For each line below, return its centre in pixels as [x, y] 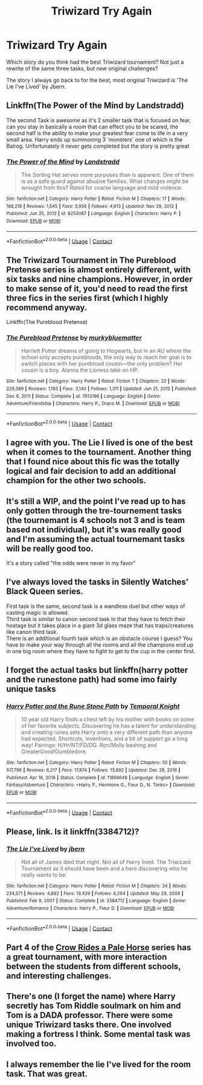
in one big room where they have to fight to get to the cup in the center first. [101, 651]
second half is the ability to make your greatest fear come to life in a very [97, 133]
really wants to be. [44, 875]
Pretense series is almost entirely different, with [98, 270]
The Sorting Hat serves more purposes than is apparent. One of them [108, 175]
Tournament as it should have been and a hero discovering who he [104, 869]
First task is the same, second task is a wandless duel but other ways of [96, 606]
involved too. [31, 1044]
